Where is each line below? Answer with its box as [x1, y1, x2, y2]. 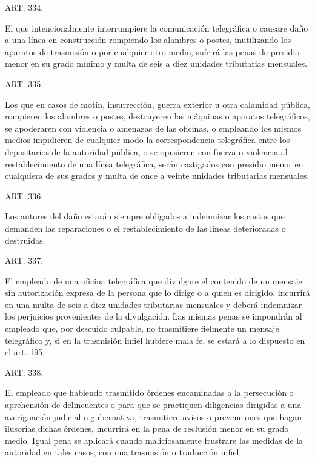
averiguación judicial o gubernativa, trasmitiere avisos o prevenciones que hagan [5, 410, 302, 423]
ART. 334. [5, 1, 44, 13]
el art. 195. [5, 346, 45, 358]
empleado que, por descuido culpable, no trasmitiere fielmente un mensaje [5, 322, 279, 335]
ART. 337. [5, 254, 44, 267]
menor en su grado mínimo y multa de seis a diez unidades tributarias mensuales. [5, 57, 308, 70]
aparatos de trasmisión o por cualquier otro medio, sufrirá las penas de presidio [5, 45, 300, 58]
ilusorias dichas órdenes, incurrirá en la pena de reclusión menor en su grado [5, 422, 289, 435]
